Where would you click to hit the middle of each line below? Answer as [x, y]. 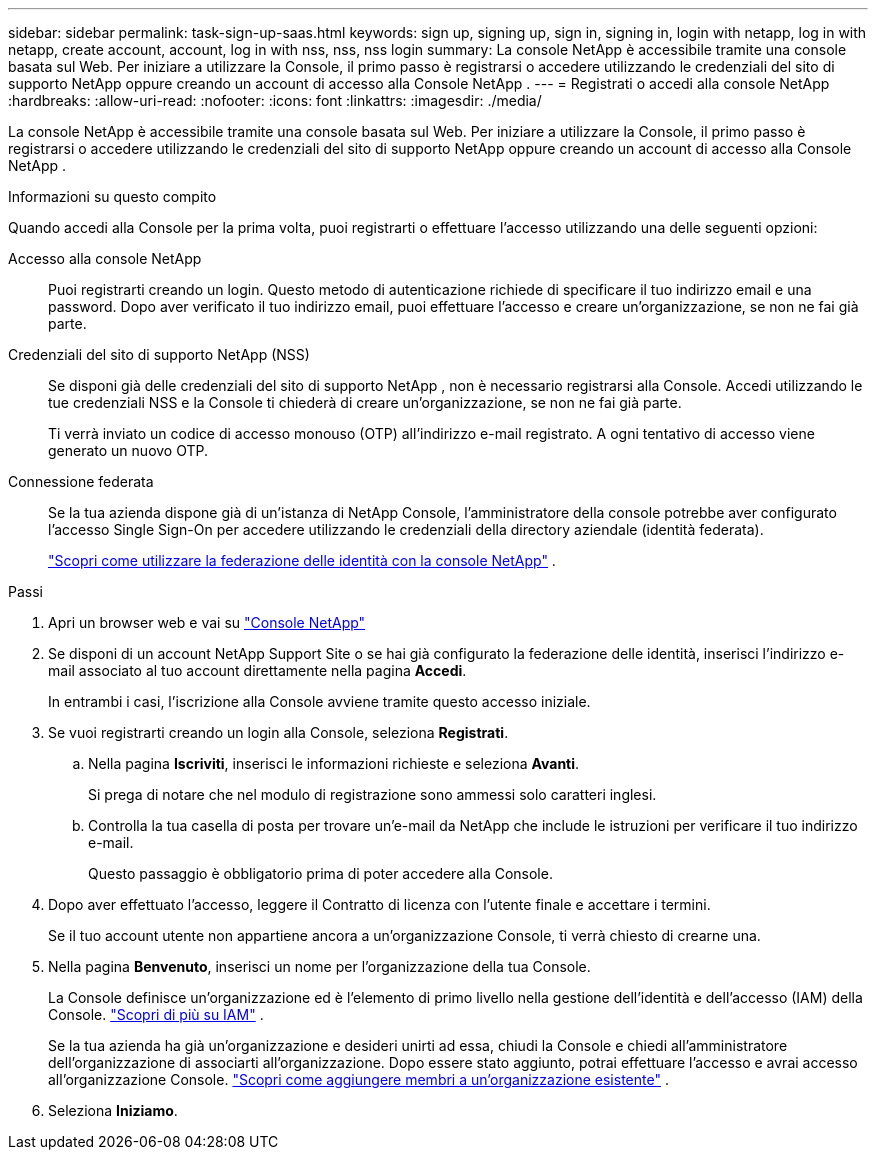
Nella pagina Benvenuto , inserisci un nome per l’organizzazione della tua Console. [319, 966]
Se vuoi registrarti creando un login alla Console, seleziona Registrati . [278, 732]
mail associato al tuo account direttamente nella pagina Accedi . [257, 670]
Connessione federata [81, 481]
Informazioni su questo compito [112, 196]
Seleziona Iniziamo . [113, 1110]
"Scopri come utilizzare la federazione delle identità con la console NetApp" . [302, 560]
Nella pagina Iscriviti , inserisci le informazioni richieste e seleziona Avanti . [334, 763]
